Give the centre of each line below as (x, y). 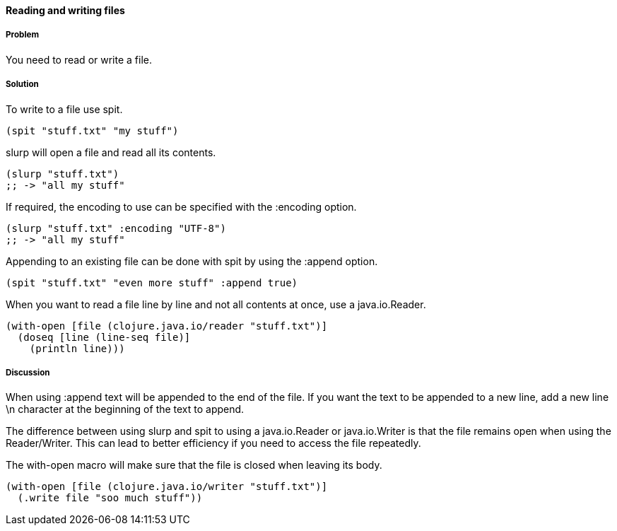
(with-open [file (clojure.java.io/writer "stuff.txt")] (167, 487)
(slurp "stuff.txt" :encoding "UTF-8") (116, 228)
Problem (23, 35)
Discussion (28, 372)
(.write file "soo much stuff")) (110, 498)
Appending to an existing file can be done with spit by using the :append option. (192, 261)
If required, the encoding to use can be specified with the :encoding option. (181, 206)
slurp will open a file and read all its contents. (111, 152)
